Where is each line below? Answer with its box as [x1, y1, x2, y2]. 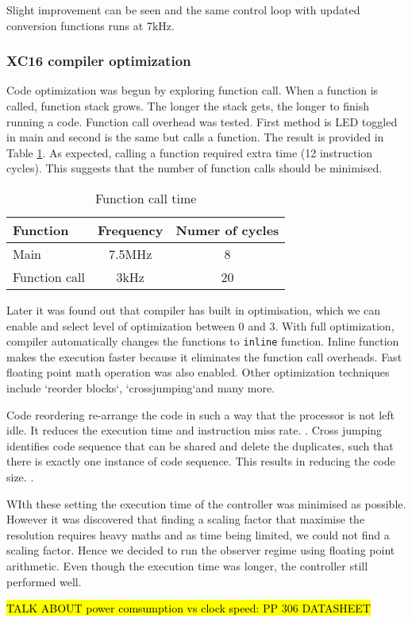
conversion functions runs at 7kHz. [6, 17, 175, 33]
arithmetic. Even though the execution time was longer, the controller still [6, 557, 368, 574]
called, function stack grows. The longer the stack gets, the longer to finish [6, 98, 370, 114]
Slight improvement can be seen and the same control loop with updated [6, 2, 360, 17]
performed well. [6, 573, 82, 589]
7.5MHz [109, 244, 152, 263]
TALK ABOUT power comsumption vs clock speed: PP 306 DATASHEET [6, 600, 371, 616]
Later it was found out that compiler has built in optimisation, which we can [6, 301, 381, 318]
